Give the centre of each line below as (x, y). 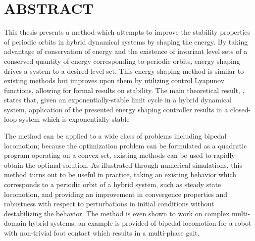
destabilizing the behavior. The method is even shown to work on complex (117, 213)
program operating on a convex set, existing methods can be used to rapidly (120, 155)
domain (15, 223)
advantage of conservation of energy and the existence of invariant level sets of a (126, 51)
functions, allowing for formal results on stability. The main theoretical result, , (124, 90)
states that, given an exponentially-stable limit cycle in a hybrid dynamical (118, 100)
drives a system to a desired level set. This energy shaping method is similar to (124, 71)
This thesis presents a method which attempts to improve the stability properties (127, 32)
